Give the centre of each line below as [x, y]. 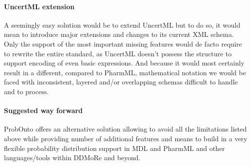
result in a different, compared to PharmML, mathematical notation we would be [125, 72]
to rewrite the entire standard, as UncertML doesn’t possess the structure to [118, 53]
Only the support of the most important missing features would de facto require [123, 43]
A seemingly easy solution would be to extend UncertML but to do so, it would [122, 25]
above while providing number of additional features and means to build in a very [126, 138]
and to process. [26, 91]
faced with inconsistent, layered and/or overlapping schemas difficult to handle [121, 82]
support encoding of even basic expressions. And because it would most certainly [124, 63]
